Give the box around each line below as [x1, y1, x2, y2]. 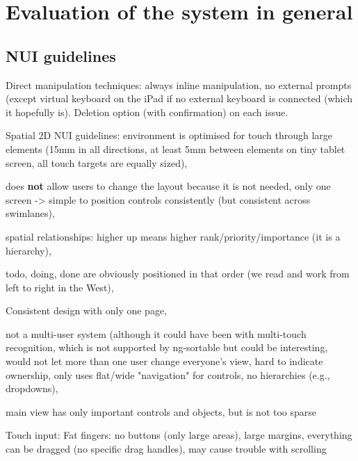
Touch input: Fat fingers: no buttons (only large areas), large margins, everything [6, 428, 352, 442]
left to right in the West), [6, 280, 114, 294]
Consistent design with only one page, [6, 303, 168, 318]
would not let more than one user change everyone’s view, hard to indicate [6, 354, 323, 369]
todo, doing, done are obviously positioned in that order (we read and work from [6, 266, 350, 281]
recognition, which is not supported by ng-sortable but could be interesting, [6, 340, 328, 355]
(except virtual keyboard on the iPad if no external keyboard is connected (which [6, 91, 353, 106]
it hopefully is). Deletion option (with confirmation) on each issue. [6, 104, 288, 119]
